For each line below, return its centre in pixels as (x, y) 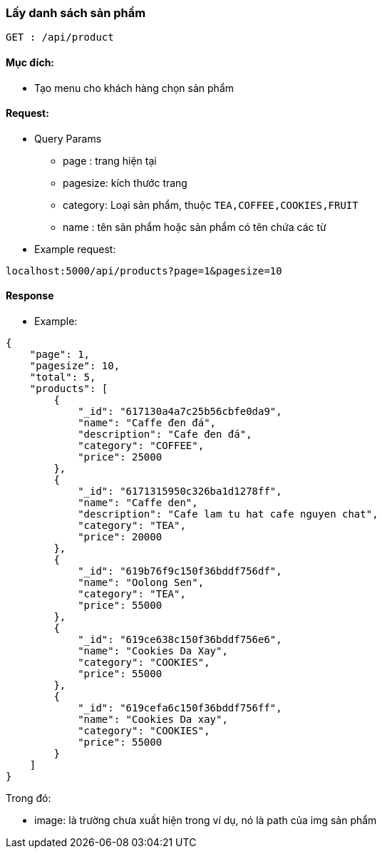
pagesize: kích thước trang (125, 182)
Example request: (75, 249)
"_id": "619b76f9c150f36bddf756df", (180, 571)
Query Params (68, 138)
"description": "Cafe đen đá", (165, 434)
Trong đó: (29, 798)
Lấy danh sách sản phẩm (76, 13)
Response (30, 296)
